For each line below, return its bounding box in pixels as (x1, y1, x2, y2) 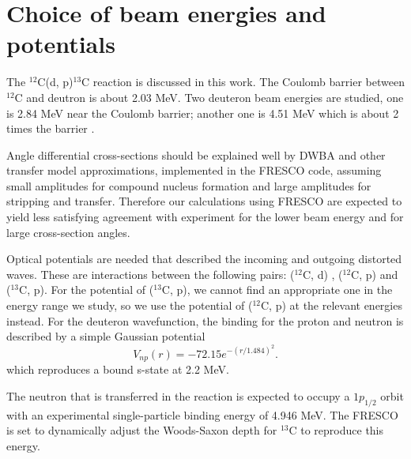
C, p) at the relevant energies (260, 297, 402, 314)
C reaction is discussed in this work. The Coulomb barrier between (81, 73, 405, 90)
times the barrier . (6, 120, 95, 137)
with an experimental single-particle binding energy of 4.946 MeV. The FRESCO (6, 406, 398, 423)
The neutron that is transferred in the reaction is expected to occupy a (6, 387, 350, 404)
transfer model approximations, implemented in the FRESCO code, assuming (6, 162, 382, 179)
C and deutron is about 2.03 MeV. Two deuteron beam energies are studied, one (14, 88, 404, 105)
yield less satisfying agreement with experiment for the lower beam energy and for (6, 209, 404, 225)
